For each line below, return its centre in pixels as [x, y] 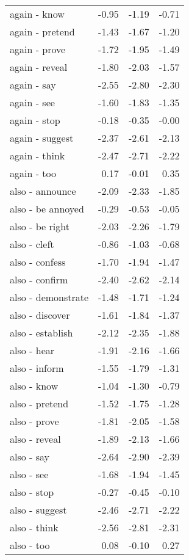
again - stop [35, 120]
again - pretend [42, 31]
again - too [33, 173]
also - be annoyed [47, 209]
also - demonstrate [49, 297]
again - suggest [42, 138]
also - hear [32, 350]
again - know [37, 14]
